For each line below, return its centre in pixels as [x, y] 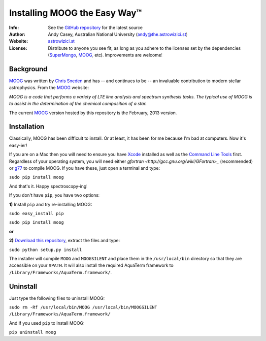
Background [28, 69]
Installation [27, 127]
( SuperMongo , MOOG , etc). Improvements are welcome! [105, 55]
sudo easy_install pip [36, 213]
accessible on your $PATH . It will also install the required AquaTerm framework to [91, 265]
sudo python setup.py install [46, 249]
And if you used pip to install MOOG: [47, 323]
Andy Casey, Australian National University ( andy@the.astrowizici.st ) [118, 34]
